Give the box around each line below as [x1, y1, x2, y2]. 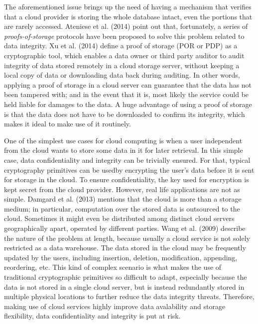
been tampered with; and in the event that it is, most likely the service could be [4, 89, 249, 100]
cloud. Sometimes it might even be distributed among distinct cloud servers [4, 213, 235, 223]
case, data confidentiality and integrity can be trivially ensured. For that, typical [4, 154, 251, 165]
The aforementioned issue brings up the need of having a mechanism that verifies [4, 1, 252, 11]
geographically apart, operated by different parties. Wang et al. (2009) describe [4, 223, 246, 233]
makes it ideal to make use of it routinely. [4, 118, 131, 129]
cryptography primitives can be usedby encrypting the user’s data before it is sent [4, 164, 255, 175]
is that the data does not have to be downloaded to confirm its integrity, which [4, 108, 245, 119]
